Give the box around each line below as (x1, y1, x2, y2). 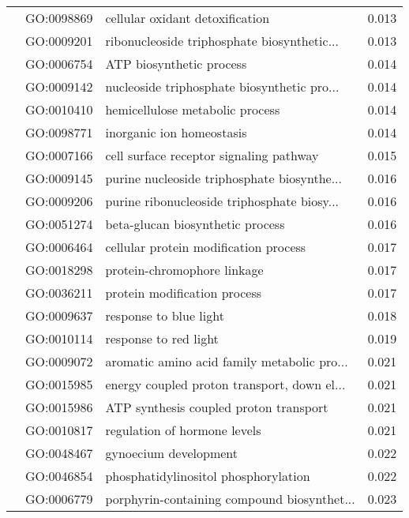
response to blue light (105, 306, 224, 325)
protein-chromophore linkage (105, 261, 264, 279)
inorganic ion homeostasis (105, 123, 247, 141)
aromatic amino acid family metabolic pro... (105, 352, 348, 370)
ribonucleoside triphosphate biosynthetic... (105, 32, 339, 50)
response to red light (105, 329, 219, 347)
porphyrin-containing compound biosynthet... (105, 490, 355, 508)
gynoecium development (105, 444, 238, 462)
